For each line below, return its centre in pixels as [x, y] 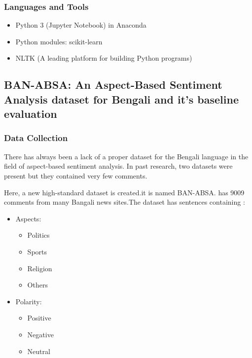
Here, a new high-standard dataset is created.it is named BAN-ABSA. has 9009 [124, 192]
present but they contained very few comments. [76, 175]
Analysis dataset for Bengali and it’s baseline [121, 99]
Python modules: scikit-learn [59, 41]
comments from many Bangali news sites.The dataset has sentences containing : [125, 202]
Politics [38, 235]
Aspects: [28, 218]
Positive [39, 318]
